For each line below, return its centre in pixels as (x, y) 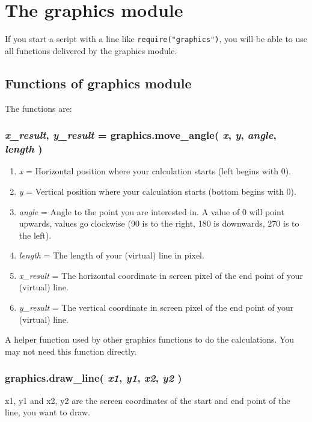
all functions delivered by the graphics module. (91, 50)
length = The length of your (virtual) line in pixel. (112, 255)
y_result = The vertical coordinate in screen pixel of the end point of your (156, 307)
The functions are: (38, 108)
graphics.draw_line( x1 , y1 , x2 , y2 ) (93, 378)
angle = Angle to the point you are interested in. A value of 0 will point (151, 211)
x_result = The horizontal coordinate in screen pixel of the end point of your (161, 275)
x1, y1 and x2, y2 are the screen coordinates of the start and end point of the (148, 400)
